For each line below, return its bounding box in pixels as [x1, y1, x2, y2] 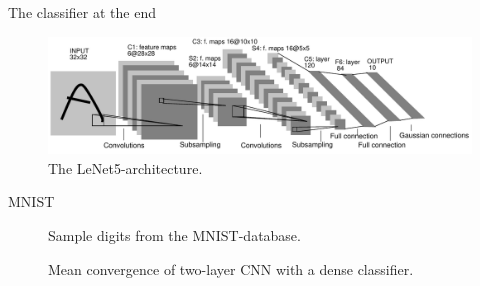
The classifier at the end [8, 2, 156, 22]
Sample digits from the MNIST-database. [48, 224, 301, 245]
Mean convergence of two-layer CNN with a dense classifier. [48, 258, 414, 279]
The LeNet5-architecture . [48, 157, 203, 178]
